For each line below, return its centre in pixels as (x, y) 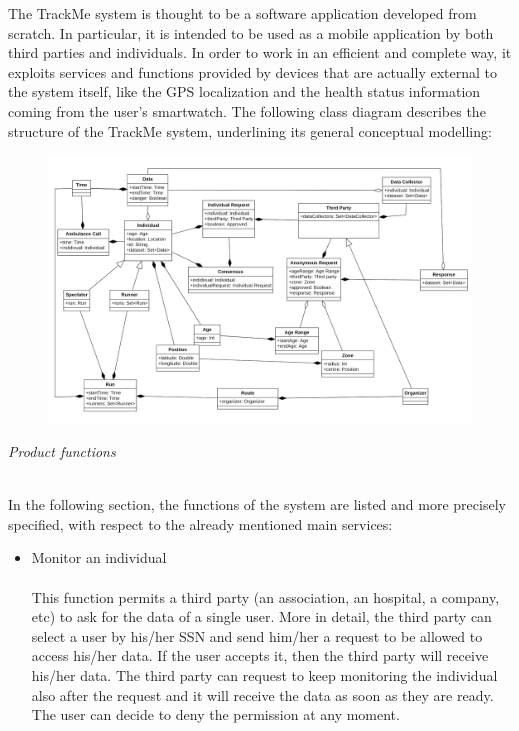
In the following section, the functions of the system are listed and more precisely (257, 504)
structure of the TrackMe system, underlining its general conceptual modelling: (250, 130)
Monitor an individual (99, 557)
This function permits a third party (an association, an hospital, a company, (265, 596)
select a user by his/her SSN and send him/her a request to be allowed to (257, 635)
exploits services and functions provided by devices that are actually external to (252, 71)
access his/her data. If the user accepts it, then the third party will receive (260, 655)
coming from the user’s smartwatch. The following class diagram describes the (247, 110)
